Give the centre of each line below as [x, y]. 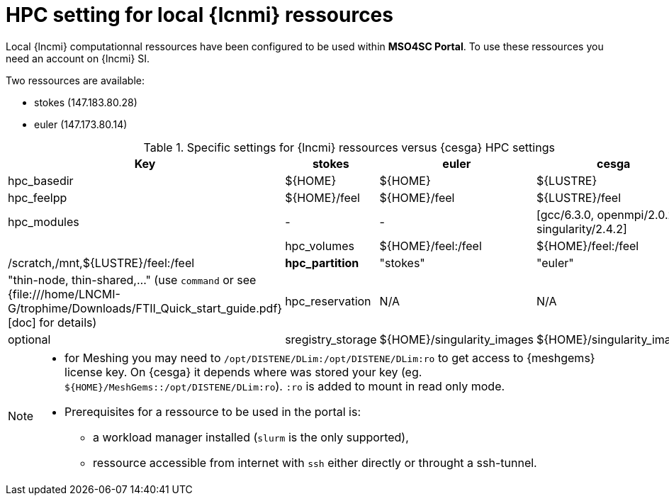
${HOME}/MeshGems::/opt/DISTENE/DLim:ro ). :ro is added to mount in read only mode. [285, 386]
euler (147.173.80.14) [81, 124]
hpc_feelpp [38, 197]
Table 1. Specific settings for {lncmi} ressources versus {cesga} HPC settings [349, 147]
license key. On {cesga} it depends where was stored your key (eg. [243, 372]
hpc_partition [322, 263]
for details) [68, 322]
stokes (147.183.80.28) [86, 102]
